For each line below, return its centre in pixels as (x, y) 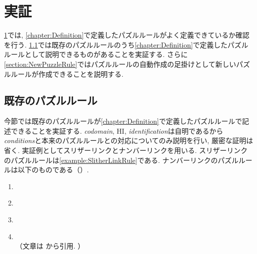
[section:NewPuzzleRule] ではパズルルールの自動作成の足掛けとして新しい (120, 64)
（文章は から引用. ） (50, 246)
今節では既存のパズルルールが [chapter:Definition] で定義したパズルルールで (123, 121)
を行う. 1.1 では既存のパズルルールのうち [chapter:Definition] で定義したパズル (126, 44)
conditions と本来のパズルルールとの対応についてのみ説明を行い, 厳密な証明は (128, 140)
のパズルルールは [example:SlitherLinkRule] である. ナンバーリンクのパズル (121, 160)
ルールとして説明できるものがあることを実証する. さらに (96, 54)
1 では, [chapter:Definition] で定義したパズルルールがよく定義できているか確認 (127, 35)
